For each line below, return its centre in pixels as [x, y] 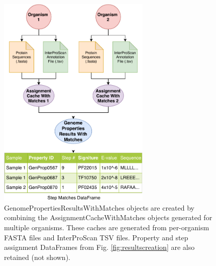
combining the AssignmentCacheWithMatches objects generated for [108, 217]
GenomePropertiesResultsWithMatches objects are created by [99, 207]
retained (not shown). [37, 257]
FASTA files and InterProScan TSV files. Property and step [96, 237]
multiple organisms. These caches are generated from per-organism [107, 227]
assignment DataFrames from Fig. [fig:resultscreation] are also [99, 247]
